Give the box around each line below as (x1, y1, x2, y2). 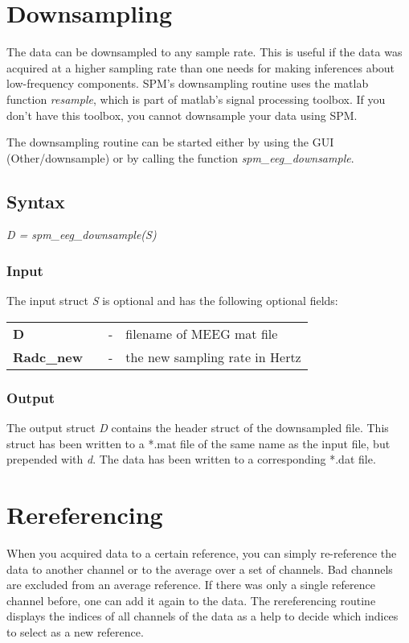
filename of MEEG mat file (125, 324, 278, 343)
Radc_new (13, 347, 84, 366)
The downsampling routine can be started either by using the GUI (6, 134, 334, 150)
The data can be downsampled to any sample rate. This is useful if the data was (6, 43, 403, 60)
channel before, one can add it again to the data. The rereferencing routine (6, 591, 376, 608)
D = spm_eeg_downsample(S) (6, 226, 157, 243)
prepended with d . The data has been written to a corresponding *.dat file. (6, 451, 376, 468)
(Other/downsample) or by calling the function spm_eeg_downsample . (6, 149, 354, 166)
